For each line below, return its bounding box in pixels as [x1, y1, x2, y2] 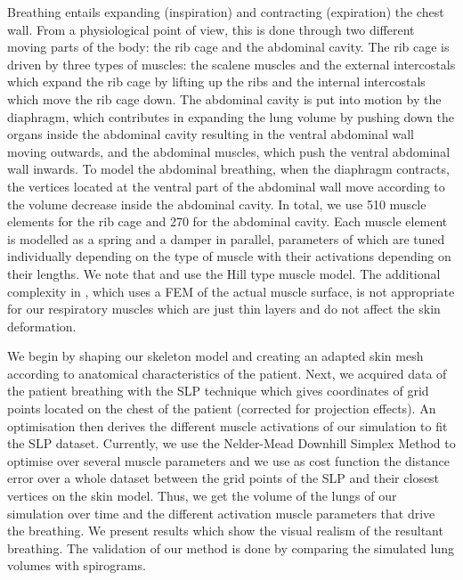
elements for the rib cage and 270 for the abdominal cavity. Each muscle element [7, 212, 448, 231]
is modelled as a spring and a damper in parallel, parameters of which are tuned [7, 229, 445, 248]
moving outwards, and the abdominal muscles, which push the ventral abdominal [7, 142, 451, 160]
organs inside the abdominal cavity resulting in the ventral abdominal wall [7, 125, 414, 143]
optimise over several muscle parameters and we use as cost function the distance [7, 451, 450, 470]
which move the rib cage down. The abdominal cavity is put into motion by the [7, 89, 442, 108]
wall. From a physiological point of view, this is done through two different [7, 20, 415, 38]
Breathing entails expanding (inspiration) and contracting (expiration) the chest [7, 3, 444, 20]
